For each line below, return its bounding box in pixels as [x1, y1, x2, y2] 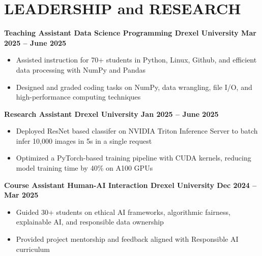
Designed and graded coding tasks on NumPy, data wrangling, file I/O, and [16, 81, 252, 92]
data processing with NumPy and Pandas [16, 64, 146, 75]
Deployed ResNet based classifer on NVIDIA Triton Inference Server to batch [16, 125, 258, 136]
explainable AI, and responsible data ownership [16, 216, 164, 227]
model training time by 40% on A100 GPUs [16, 163, 153, 173]
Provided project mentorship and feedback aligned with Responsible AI [16, 234, 239, 244]
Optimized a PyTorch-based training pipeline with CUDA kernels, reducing [16, 152, 251, 163]
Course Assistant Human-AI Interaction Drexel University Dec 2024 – [4, 179, 257, 190]
